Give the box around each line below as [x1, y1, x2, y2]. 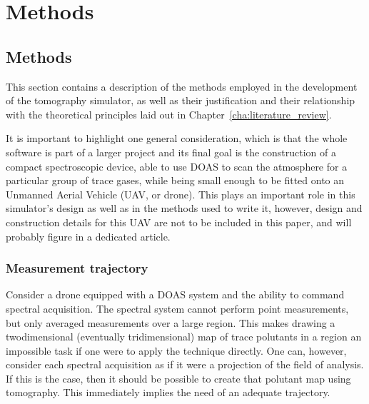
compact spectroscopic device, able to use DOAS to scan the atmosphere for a [6, 158, 348, 173]
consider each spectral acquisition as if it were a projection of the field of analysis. [6, 357, 364, 372]
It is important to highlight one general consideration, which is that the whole [6, 131, 348, 146]
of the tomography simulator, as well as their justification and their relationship [6, 93, 355, 108]
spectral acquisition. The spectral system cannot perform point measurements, [6, 301, 349, 315]
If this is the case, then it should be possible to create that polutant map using [6, 370, 351, 385]
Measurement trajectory [6, 259, 148, 277]
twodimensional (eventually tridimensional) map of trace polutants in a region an [6, 329, 362, 344]
